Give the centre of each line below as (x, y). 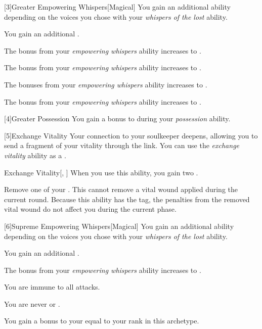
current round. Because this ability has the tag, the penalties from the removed (127, 199)
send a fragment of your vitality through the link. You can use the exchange (122, 145)
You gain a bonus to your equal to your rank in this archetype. (102, 321)
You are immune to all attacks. (52, 287)
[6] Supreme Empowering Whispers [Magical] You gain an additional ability (119, 226)
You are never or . (32, 303)
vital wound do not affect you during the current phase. (90, 209)
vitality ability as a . (35, 155)
